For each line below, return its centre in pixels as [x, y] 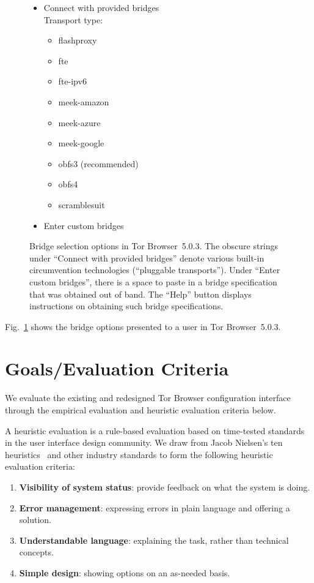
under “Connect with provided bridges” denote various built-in [147, 258]
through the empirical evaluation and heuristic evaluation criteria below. [141, 410]
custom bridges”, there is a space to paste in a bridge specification [153, 281]
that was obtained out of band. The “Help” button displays [141, 294]
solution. [35, 520]
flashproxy [78, 40]
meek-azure [79, 122]
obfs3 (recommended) [98, 163]
